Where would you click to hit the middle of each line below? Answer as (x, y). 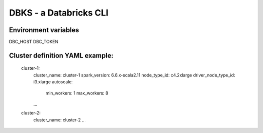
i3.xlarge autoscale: (53, 82)
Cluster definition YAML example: (61, 55)
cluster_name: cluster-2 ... (60, 120)
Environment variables (44, 30)
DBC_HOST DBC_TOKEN (34, 42)
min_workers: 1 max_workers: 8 (77, 93)
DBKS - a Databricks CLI (59, 13)
